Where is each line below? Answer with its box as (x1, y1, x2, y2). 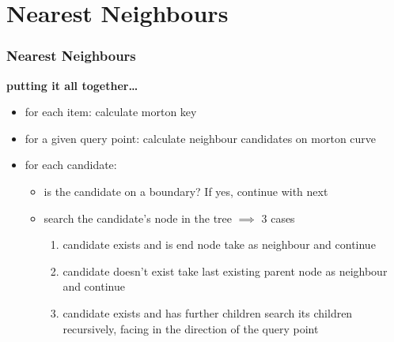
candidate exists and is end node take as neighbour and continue (63, 236, 376, 253)
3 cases (261, 209, 295, 226)
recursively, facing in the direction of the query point (63, 320, 319, 336)
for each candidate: (25, 156, 117, 173)
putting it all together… (6, 77, 138, 93)
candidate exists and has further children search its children (63, 304, 353, 321)
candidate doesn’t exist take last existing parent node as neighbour (63, 262, 388, 279)
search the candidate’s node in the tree (44, 209, 233, 226)
